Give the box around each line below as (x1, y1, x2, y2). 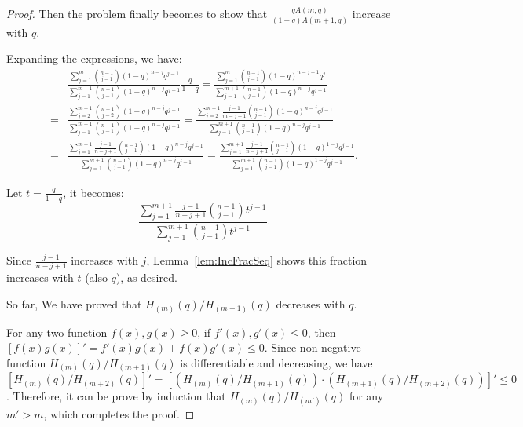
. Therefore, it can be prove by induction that (6, 388, 226, 404)
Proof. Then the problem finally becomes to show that (6, 5, 268, 22)
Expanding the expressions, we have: (6, 50, 182, 67)
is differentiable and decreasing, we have (180, 354, 373, 370)
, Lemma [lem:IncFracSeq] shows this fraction (146, 252, 368, 268)
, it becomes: (63, 184, 124, 200)
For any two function (6, 323, 108, 340)
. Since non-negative (264, 339, 361, 356)
